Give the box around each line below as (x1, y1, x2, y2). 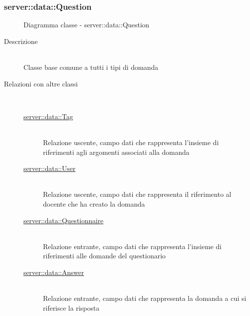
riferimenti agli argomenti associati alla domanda (43, 147, 189, 157)
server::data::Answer (23, 267, 84, 277)
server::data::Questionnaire (23, 215, 104, 225)
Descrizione (4, 36, 38, 46)
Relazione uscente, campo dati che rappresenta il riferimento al (43, 189, 231, 199)
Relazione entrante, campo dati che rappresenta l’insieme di (43, 241, 222, 251)
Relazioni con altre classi (4, 78, 78, 88)
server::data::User (23, 163, 76, 173)
